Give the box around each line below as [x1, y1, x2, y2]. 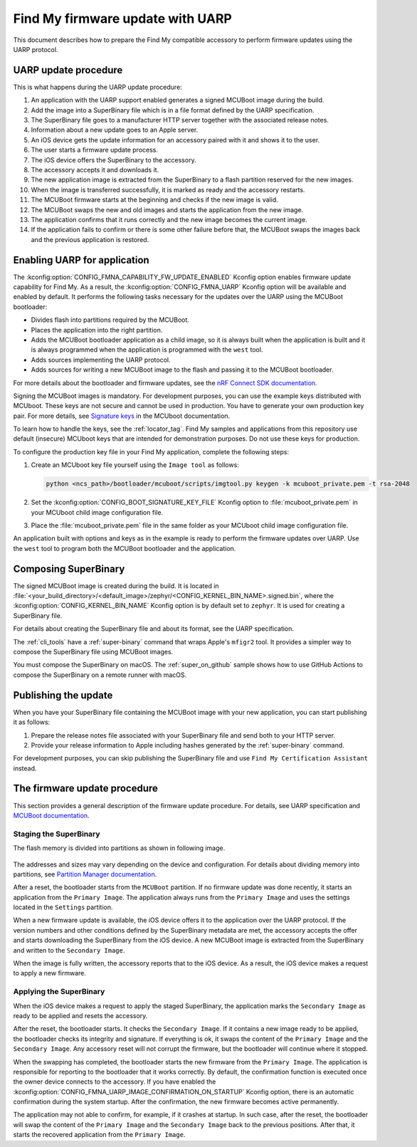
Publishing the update [13, 689, 113, 701]
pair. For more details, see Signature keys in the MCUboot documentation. [13, 412, 231, 420]
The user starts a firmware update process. [31, 146, 158, 154]
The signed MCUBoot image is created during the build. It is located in [13, 581, 220, 590]
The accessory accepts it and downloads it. [31, 165, 159, 174]
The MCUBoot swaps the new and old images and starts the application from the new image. [31, 205, 304, 214]
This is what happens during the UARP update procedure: [13, 83, 183, 91]
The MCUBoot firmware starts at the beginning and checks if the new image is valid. [31, 196, 278, 204]
